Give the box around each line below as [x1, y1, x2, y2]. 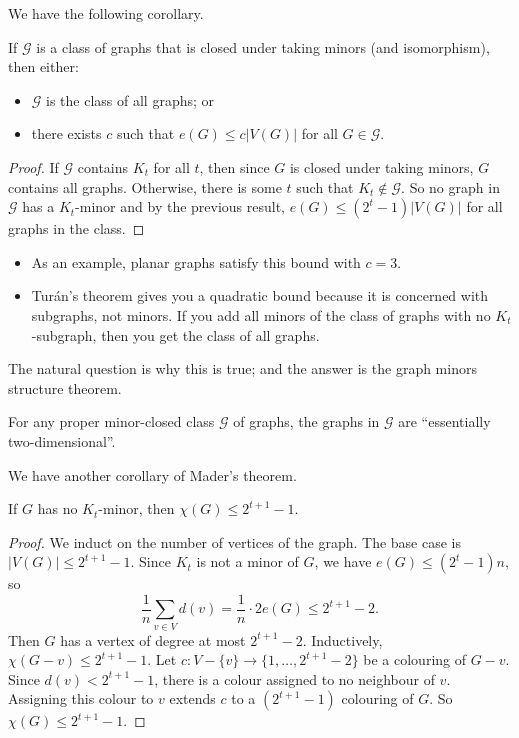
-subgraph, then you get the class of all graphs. [31, 324, 320, 345]
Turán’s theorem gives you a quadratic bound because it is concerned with [31, 285, 489, 306]
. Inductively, [302, 629, 383, 650]
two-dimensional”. [8, 430, 116, 451]
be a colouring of [363, 649, 467, 670]
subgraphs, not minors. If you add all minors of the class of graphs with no [31, 304, 491, 325]
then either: [8, 56, 79, 77]
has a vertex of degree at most [60, 629, 246, 650]
